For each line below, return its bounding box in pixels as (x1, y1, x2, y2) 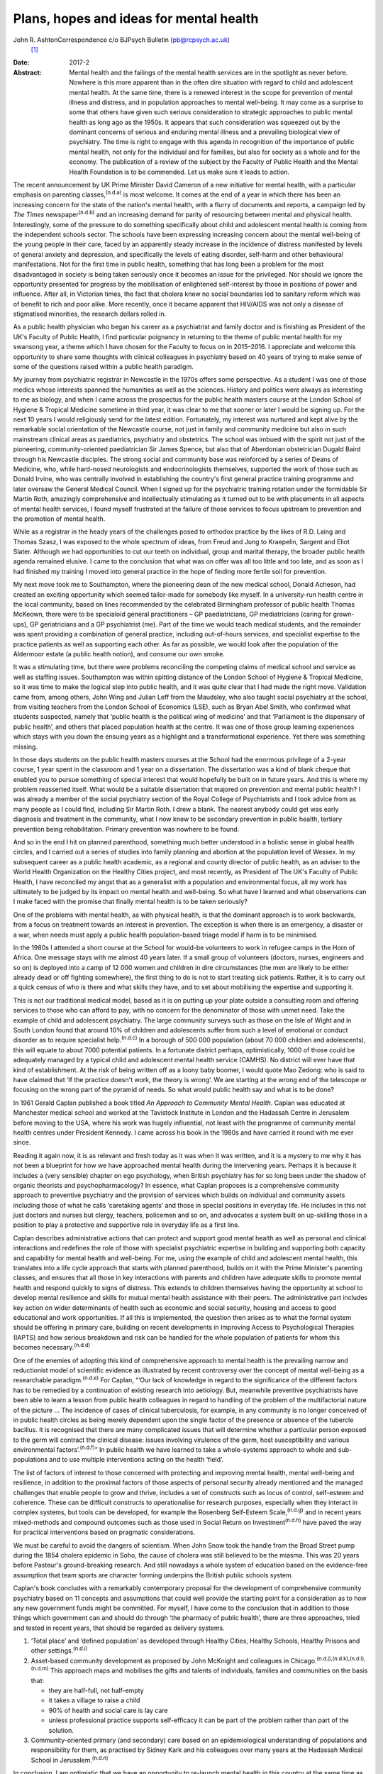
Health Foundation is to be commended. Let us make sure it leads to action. (69, 167, 290, 176)
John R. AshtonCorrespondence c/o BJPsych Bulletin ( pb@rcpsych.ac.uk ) (13, 35, 231, 44)
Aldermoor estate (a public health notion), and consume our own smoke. (13, 649, 226, 658)
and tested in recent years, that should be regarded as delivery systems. (13, 1624, 225, 1632)
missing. (13, 742, 38, 751)
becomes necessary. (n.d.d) (13, 1342, 91, 1352)
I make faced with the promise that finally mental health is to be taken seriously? (13, 898, 248, 906)
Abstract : (13, 68, 42, 77)
